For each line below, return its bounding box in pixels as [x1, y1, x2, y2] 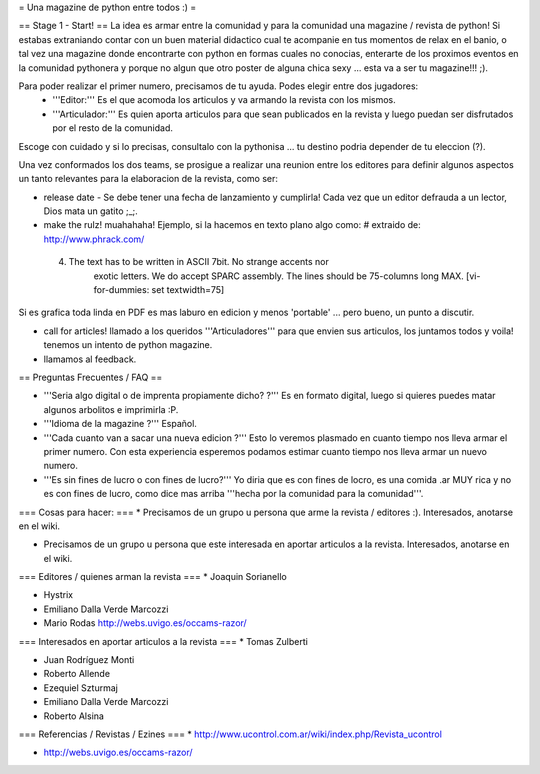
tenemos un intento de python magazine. [43, 339, 213, 351]
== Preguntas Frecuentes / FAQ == [18, 371, 163, 383]
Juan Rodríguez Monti [43, 654, 135, 666]
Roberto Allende [43, 668, 110, 680]
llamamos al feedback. [43, 353, 137, 365]
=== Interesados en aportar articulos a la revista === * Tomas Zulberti [18, 635, 309, 647]
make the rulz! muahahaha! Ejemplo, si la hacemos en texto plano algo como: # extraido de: [43, 219, 422, 231]
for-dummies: [93, 284, 150, 296]
